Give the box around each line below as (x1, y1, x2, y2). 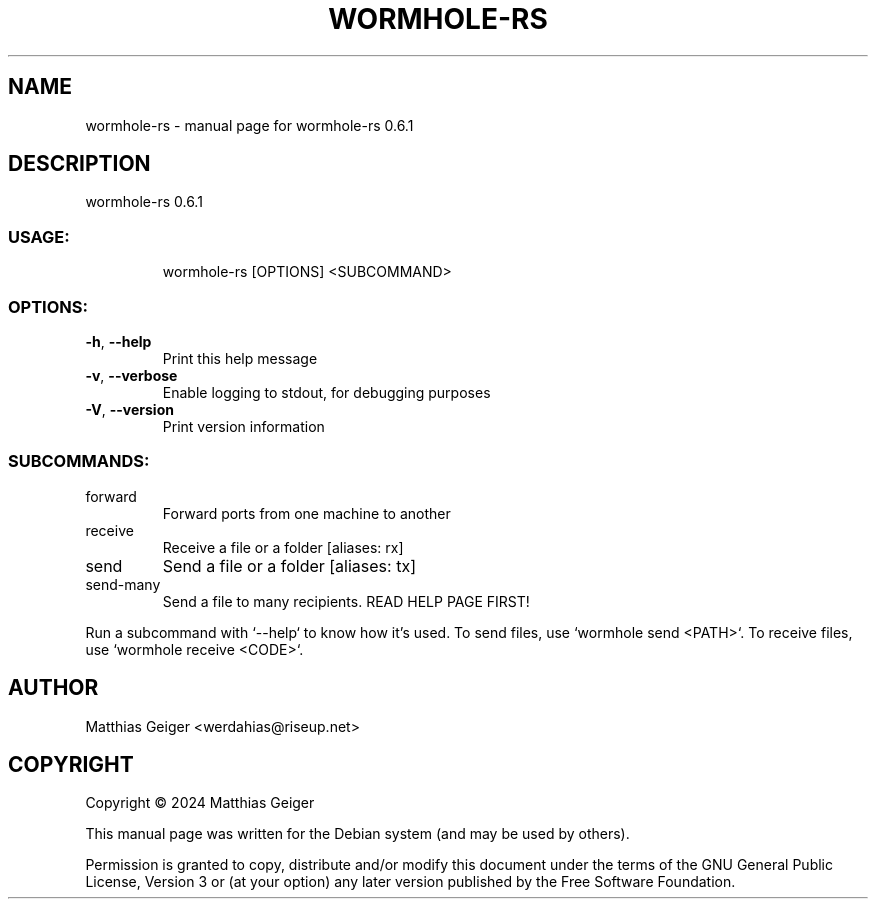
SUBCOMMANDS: (8, 451, 150, 472)
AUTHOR (8, 675, 99, 701)
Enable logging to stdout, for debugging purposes (162, 383, 491, 401)
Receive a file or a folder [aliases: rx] (162, 538, 404, 556)
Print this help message (162, 349, 318, 367)
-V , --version (85, 400, 174, 418)
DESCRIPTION (8, 151, 151, 177)
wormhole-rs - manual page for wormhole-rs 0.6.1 (85, 116, 414, 134)
